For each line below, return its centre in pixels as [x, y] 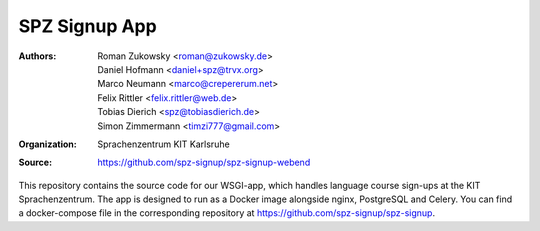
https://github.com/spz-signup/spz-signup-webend [204, 162]
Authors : [37, 56]
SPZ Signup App [87, 26]
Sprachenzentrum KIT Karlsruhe [163, 144]
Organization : [47, 144]
